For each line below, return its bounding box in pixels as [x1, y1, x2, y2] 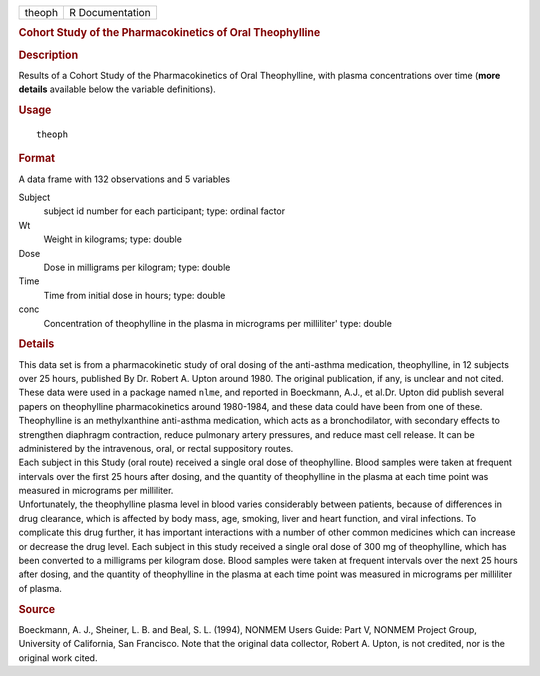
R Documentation [69, 6, 151, 19]
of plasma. [18, 582, 62, 594]
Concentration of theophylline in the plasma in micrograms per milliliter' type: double [43, 317, 392, 329]
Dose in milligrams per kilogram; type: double [43, 261, 231, 273]
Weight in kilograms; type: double [43, 233, 182, 245]
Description [18, 48, 79, 62]
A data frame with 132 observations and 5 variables [18, 173, 230, 185]
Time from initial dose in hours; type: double [43, 289, 226, 301]
